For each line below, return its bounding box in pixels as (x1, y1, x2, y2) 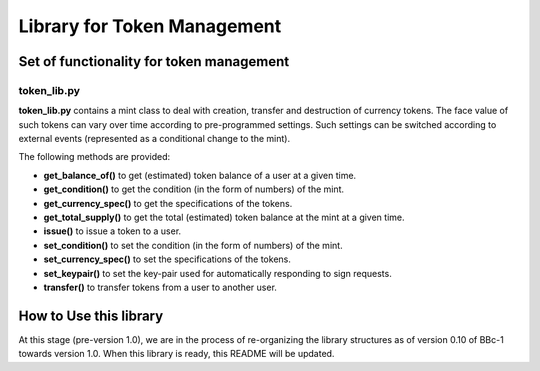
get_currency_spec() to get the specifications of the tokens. (43, 197, 293, 209)
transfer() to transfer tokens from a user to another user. (43, 281, 277, 293)
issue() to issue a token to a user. (43, 225, 182, 237)
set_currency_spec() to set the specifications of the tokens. (43, 253, 292, 265)
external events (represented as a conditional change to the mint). (18, 133, 290, 145)
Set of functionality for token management (18, 53, 290, 70)
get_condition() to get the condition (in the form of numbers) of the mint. (43, 183, 345, 195)
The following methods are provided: (18, 151, 171, 163)
